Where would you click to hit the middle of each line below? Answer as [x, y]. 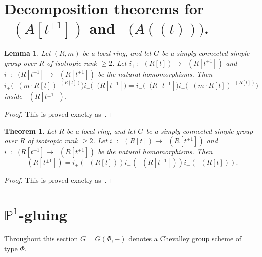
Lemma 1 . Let [27, 53]
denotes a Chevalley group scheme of [185, 239]
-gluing [43, 215]
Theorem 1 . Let [30, 131]
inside [13, 96]
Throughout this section [41, 239]
